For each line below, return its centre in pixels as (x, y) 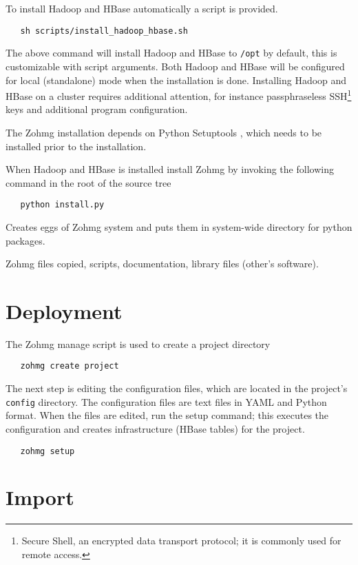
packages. (25, 240)
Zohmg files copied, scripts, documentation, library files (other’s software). (162, 264)
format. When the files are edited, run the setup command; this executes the (167, 415)
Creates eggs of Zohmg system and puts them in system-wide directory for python (179, 226)
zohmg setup (48, 451)
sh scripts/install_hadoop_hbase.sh (104, 31)
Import (40, 497)
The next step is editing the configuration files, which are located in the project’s (177, 388)
